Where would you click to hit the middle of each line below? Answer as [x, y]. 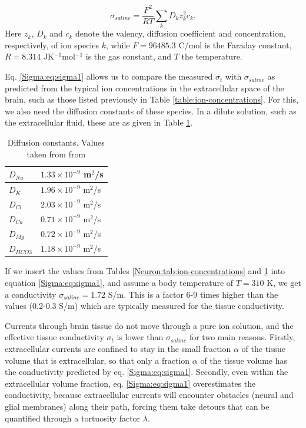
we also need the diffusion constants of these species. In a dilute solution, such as [151, 111]
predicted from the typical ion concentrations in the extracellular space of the [144, 88]
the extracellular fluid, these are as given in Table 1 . [99, 122]
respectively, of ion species [52, 45]
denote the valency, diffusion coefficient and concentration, [181, 33]
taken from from [56, 154]
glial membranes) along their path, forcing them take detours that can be [137, 406]
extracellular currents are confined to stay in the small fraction [118, 348]
